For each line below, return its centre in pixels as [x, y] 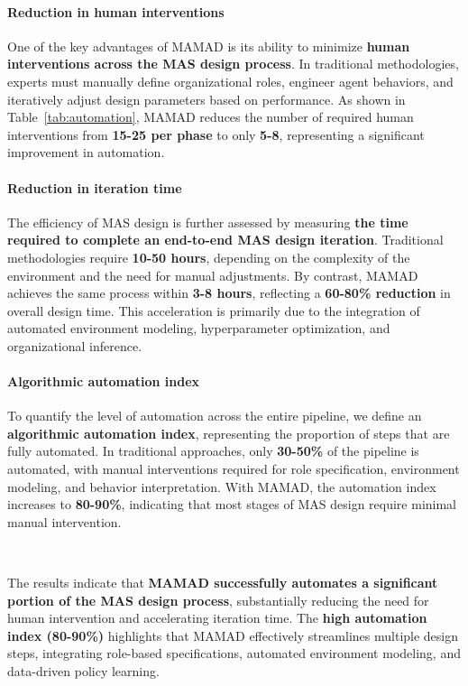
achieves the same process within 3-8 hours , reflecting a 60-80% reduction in [229, 293]
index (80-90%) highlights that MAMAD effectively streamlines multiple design [233, 635]
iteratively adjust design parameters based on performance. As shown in [206, 99]
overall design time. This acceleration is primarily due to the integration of [214, 310]
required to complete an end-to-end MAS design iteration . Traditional [225, 240]
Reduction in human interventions [116, 11]
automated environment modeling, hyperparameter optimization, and [199, 328]
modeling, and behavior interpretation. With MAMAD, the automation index [222, 486]
